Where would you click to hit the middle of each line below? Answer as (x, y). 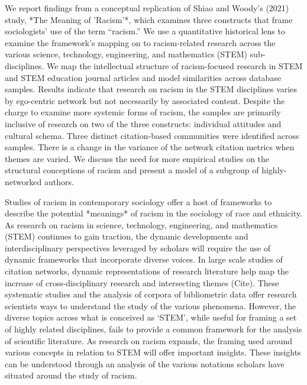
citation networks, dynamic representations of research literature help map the (147, 271)
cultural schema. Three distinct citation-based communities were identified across (152, 135)
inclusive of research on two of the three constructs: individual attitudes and (143, 123)
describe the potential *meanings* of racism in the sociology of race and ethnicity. (153, 213)
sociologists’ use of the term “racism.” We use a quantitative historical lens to (145, 31)
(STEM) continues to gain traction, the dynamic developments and (127, 236)
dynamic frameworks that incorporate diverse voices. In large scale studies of (144, 259)
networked (23, 181)
